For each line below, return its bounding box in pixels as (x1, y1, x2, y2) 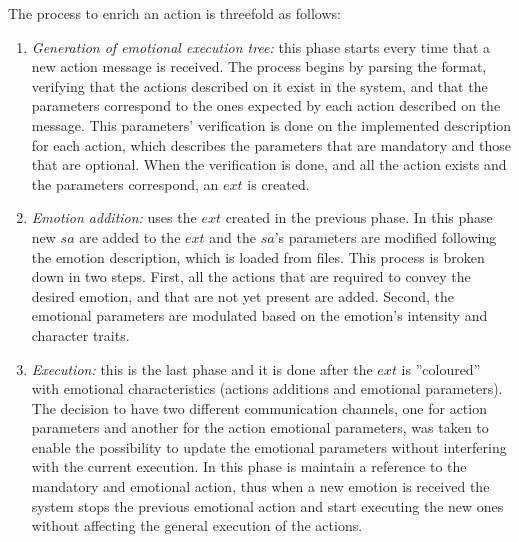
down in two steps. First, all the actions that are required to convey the (31, 266, 471, 287)
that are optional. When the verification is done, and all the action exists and (31, 154, 507, 175)
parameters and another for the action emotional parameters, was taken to (31, 417, 489, 438)
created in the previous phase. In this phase (225, 207, 493, 228)
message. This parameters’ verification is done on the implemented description (31, 114, 512, 135)
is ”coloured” (401, 358, 481, 379)
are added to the (79, 226, 181, 247)
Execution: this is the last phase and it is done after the (31, 358, 373, 379)
